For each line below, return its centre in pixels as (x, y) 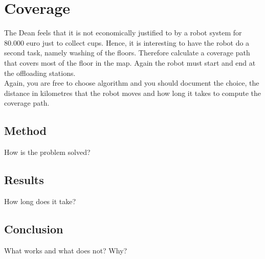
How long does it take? (40, 201)
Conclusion (34, 228)
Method (25, 131)
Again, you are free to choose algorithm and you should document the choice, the (132, 83)
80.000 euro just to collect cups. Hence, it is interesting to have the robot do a (127, 42)
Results (24, 180)
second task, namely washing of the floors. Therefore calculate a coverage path (127, 53)
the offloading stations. (40, 73)
